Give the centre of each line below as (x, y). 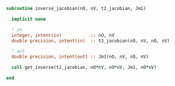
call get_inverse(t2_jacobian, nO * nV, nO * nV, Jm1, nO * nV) (84, 68)
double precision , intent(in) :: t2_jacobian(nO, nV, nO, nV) (90, 41)
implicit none (29, 19)
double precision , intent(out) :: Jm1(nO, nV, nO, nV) (80, 57)
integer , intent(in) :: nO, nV (63, 35)
